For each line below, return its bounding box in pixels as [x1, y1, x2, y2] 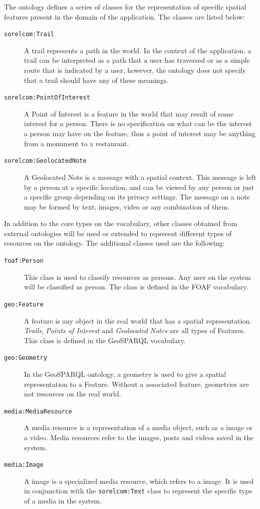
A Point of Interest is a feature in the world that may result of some [24, 108, 233, 119]
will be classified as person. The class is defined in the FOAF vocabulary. [24, 281, 248, 292]
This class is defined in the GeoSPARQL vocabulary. [24, 335, 186, 345]
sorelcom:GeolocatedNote [4, 157, 87, 165]
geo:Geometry [4, 354, 47, 362]
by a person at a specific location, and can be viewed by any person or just [24, 181, 254, 192]
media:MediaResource [4, 408, 73, 415]
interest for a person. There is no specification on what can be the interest [24, 118, 252, 129]
